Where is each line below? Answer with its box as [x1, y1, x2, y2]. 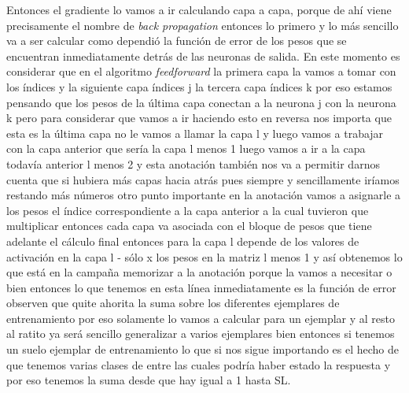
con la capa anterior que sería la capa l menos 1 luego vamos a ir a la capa [6, 140, 366, 157]
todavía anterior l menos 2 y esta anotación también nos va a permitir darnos [6, 155, 380, 172]
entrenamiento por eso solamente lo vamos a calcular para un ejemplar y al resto [6, 310, 395, 326]
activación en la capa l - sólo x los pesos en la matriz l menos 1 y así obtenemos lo [6, 248, 403, 265]
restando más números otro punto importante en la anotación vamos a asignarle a [6, 187, 401, 203]
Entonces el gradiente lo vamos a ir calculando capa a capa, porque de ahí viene [6, 2, 392, 17]
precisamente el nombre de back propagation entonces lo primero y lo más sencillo [6, 17, 399, 33]
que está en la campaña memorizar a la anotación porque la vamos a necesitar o [6, 264, 392, 280]
